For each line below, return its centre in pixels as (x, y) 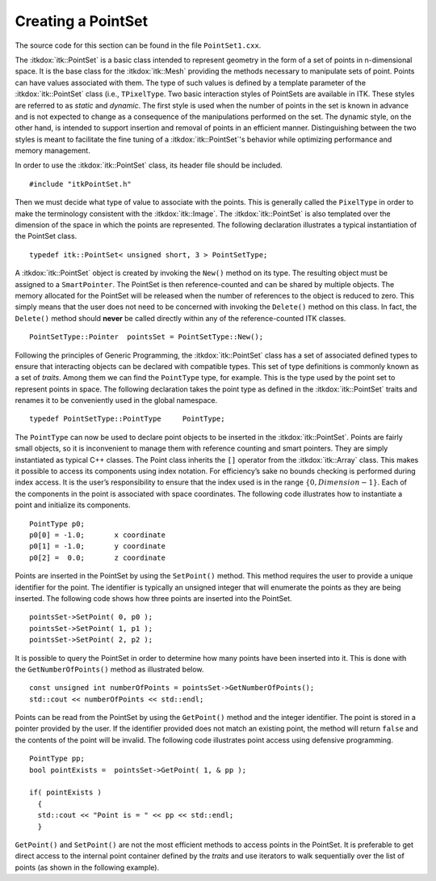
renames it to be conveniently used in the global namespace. (116, 400)
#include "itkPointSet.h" (81, 184)
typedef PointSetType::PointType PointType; (127, 419)
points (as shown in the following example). (87, 867)
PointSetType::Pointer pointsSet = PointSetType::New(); (147, 337)
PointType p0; (57, 523)
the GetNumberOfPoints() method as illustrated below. (109, 669)
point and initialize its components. (73, 505)
